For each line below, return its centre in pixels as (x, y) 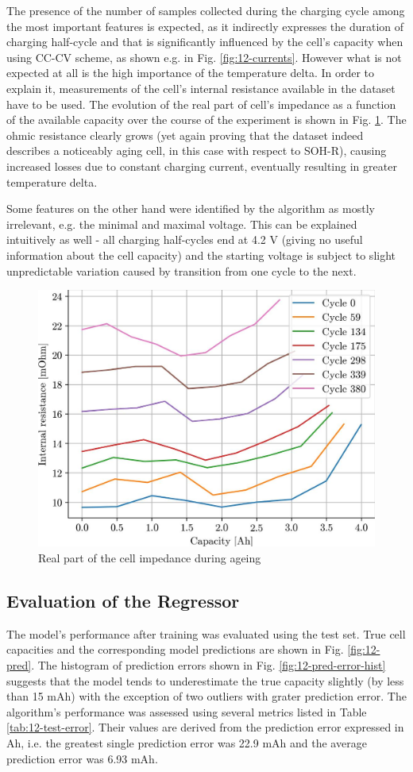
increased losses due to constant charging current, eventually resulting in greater (202, 166)
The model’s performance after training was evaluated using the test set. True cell (206, 633)
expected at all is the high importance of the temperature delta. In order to (191, 73)
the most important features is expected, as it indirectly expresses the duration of (205, 26)
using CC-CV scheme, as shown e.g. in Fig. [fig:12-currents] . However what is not (204, 57)
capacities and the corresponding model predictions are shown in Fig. (175, 649)
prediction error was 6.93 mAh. (82, 758)
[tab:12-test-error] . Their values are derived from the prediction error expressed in (205, 727)
